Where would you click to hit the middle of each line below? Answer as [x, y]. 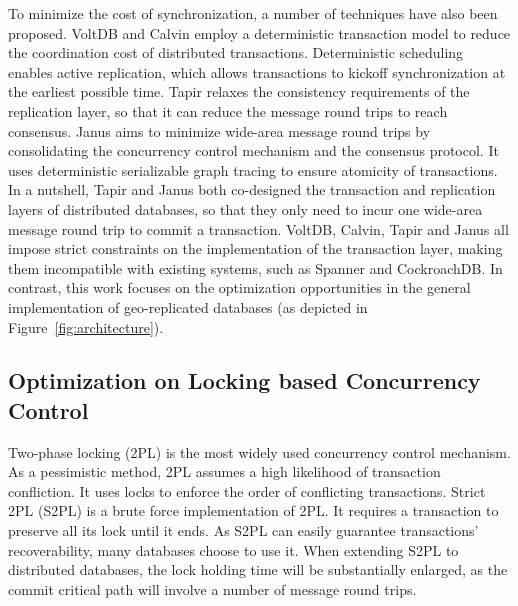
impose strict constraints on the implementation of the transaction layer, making [255, 248]
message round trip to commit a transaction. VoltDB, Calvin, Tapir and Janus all [258, 228]
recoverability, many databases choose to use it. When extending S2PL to [233, 549]
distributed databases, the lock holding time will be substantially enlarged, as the [258, 569]
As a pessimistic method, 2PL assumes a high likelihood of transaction [224, 471]
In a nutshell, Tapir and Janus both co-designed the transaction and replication [252, 189]
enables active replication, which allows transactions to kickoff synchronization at [257, 71]
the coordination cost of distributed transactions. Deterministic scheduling [236, 52]
